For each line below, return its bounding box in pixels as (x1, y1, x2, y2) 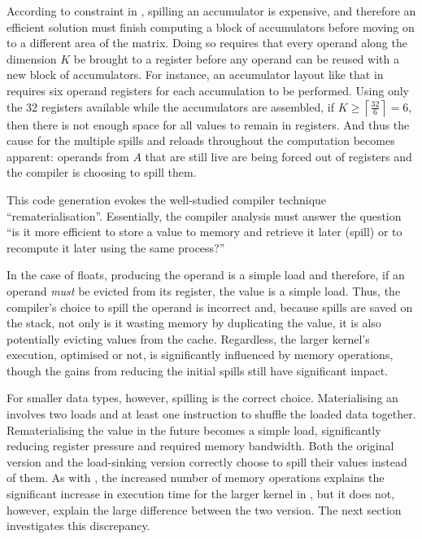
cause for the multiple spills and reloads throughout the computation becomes (7, 132, 395, 149)
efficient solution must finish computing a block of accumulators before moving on (7, 18, 415, 35)
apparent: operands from (7, 147, 129, 164)
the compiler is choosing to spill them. (7, 164, 197, 181)
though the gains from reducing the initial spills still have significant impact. (7, 362, 389, 379)
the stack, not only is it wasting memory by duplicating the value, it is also (7, 314, 381, 331)
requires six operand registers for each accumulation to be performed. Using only (7, 81, 409, 99)
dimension (7, 50, 57, 67)
